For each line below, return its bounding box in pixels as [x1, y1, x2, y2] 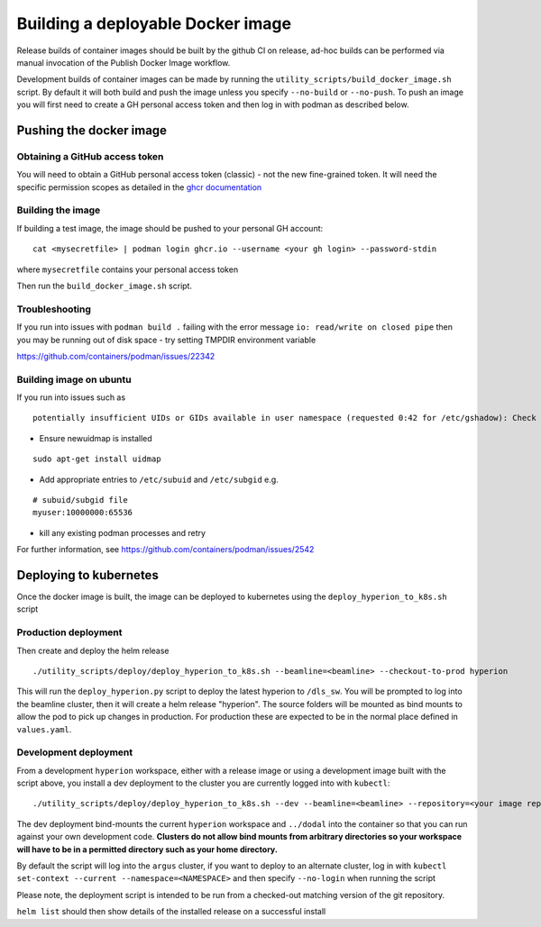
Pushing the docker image [16, 123, 167, 138]
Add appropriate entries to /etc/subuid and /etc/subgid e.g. [39, 474, 279, 485]
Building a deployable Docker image [16, 14, 292, 33]
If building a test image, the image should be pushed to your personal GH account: [16, 223, 324, 233]
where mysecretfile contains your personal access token [16, 264, 239, 275]
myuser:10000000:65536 [32, 507, 133, 518]
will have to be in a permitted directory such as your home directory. [16, 843, 279, 855]
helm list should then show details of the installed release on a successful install [16, 906, 326, 917]
